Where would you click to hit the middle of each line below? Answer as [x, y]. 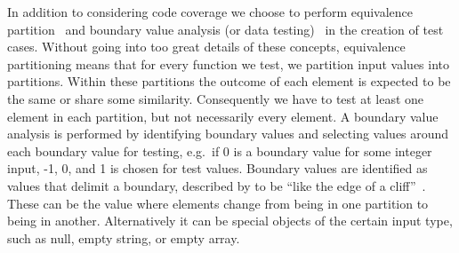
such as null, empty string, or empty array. [124, 237]
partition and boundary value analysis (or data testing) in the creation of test [225, 29]
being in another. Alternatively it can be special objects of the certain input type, [230, 221]
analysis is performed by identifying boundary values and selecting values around [228, 134]
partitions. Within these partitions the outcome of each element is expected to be [229, 81]
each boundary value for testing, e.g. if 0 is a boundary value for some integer [220, 150]
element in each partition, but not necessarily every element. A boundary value [223, 116]
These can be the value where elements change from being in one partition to [218, 203]
